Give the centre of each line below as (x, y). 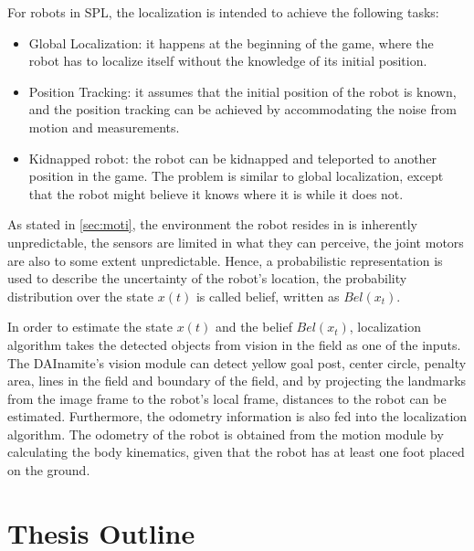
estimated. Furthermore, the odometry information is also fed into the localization (237, 416)
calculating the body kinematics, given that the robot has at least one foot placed (236, 452)
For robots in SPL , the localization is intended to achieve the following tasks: (223, 12)
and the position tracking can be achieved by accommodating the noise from (242, 109)
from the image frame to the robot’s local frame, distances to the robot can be (227, 398)
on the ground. (49, 470)
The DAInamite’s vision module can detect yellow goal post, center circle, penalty (237, 362)
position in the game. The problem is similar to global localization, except (236, 176)
